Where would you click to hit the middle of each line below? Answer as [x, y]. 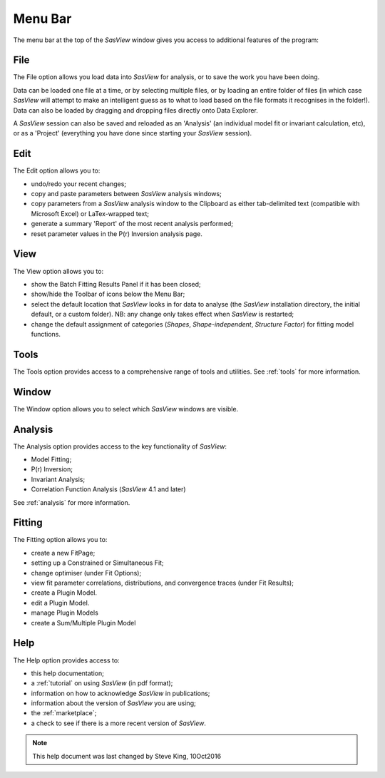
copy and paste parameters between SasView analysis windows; [127, 194]
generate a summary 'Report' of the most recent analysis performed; [132, 224]
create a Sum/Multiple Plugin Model [83, 623]
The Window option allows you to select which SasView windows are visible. [126, 409]
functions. [46, 334]
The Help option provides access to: [67, 660]
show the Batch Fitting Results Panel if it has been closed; [116, 284]
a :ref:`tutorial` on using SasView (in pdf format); [102, 683]
